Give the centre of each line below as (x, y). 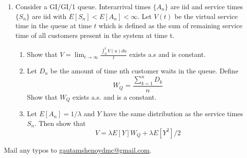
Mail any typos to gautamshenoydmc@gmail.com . (78, 149)
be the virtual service (206, 16)
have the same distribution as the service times (173, 114)
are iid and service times (207, 6)
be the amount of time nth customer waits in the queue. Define (144, 71)
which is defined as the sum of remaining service (170, 26)
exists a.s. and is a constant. (115, 97)
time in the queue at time (53, 26)
